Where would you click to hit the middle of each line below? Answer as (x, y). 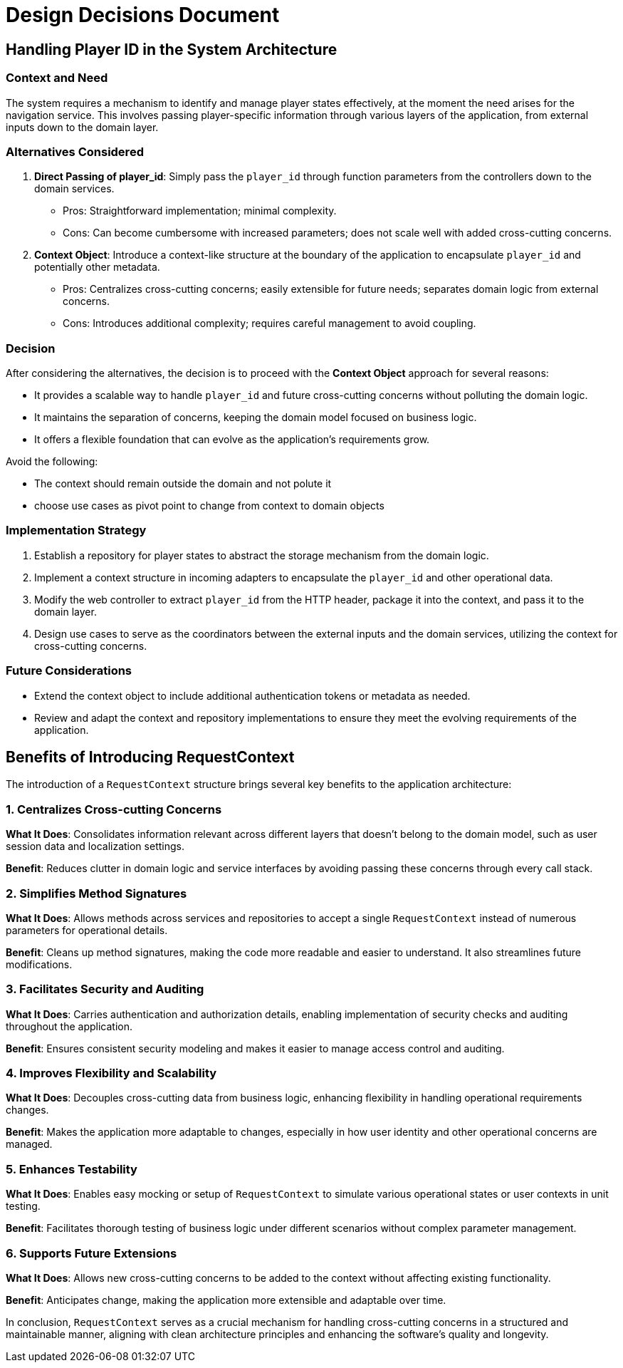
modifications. (39, 964)
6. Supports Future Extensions (91, 1253)
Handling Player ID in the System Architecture (172, 49)
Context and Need (57, 78)
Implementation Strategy (76, 530)
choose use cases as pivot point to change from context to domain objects (209, 506)
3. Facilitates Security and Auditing (105, 989)
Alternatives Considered (75, 151)
